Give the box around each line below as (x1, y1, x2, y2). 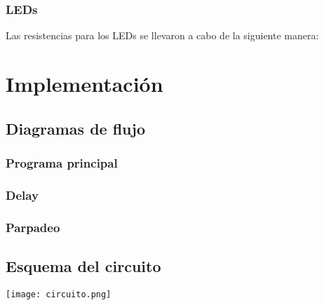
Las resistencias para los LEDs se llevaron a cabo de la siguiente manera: (6, 28, 319, 43)
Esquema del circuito (6, 255, 161, 276)
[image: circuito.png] (6, 289, 112, 299)
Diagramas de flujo (6, 117, 145, 139)
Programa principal (6, 154, 118, 171)
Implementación (6, 69, 163, 97)
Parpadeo (6, 218, 60, 236)
